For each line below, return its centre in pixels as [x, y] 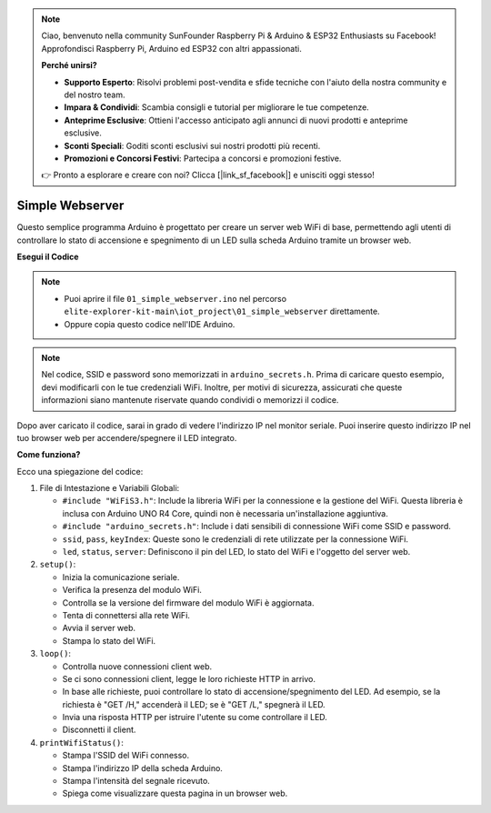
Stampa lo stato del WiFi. [109, 640]
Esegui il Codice [48, 256]
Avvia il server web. [99, 628]
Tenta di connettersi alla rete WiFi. [126, 615]
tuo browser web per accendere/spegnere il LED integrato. [127, 437]
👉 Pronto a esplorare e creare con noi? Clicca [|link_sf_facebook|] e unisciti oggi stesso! [208, 175]
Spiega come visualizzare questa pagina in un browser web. [175, 793]
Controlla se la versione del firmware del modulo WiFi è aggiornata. [188, 602]
